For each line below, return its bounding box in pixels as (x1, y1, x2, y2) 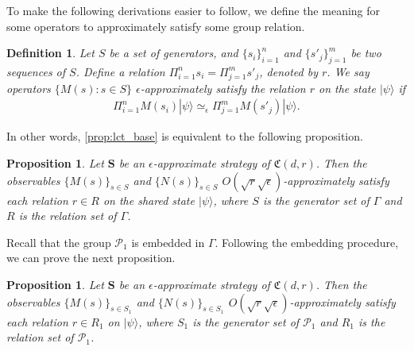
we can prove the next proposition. (6, 249, 176, 266)
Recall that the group (6, 233, 111, 250)
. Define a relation (75, 63, 165, 79)
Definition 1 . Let (6, 44, 95, 61)
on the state (319, 79, 376, 96)
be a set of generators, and (109, 44, 238, 61)
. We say (327, 63, 370, 79)
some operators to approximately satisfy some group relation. (6, 17, 305, 34)
